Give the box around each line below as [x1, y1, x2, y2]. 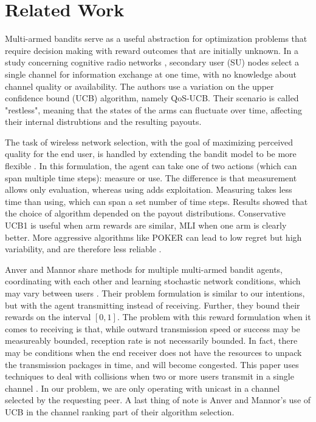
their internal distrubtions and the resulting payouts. [5, 115, 202, 128]
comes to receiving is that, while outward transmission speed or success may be [5, 322, 300, 335]
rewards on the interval [5, 310, 91, 323]
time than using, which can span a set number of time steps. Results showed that [5, 195, 308, 207]
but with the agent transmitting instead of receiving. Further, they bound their [5, 298, 300, 311]
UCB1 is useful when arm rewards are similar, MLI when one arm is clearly [5, 219, 287, 232]
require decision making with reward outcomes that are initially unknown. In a [5, 44, 298, 56]
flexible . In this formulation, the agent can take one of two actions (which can [5, 159, 297, 172]
